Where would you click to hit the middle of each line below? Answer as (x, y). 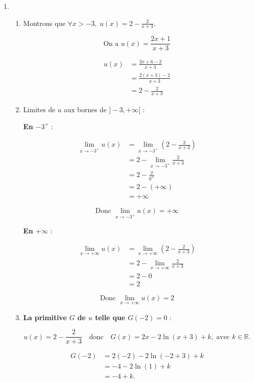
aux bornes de (85, 109)
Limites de (39, 109)
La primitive (45, 317)
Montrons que (44, 23)
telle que (110, 317)
